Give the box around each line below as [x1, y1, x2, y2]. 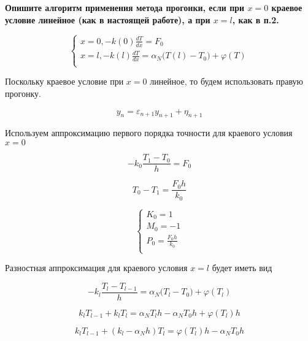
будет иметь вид [212, 261, 272, 274]
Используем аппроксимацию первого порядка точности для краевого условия [5, 126, 293, 139]
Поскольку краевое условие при [5, 75, 124, 88]
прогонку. [5, 87, 41, 100]
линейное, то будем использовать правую [150, 75, 304, 88]
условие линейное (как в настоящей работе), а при [5, 13, 210, 26]
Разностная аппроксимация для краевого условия [5, 261, 188, 274]
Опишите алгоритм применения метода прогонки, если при [5, 1, 245, 13]
